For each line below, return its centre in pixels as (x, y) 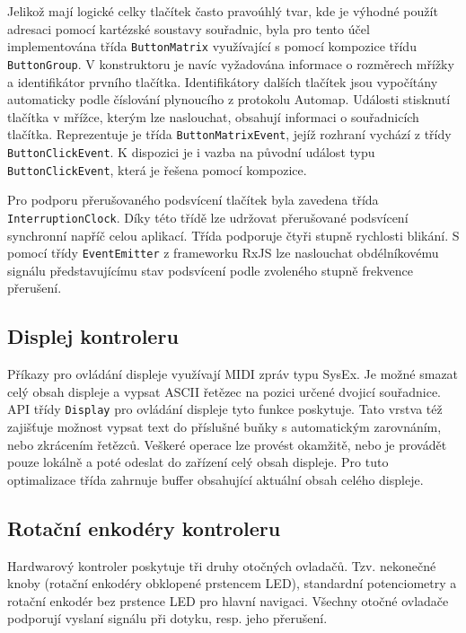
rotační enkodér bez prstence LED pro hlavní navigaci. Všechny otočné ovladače (228, 600)
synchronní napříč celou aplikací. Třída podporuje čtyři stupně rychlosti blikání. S (233, 235)
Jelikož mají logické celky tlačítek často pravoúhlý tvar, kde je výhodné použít (223, 11)
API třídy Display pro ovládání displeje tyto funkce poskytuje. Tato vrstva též (225, 409)
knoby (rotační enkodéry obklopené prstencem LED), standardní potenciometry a (232, 583)
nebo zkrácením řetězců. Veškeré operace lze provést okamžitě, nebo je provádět (227, 444)
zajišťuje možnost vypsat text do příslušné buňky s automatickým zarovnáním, (224, 426)
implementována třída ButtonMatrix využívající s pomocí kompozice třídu (212, 46)
